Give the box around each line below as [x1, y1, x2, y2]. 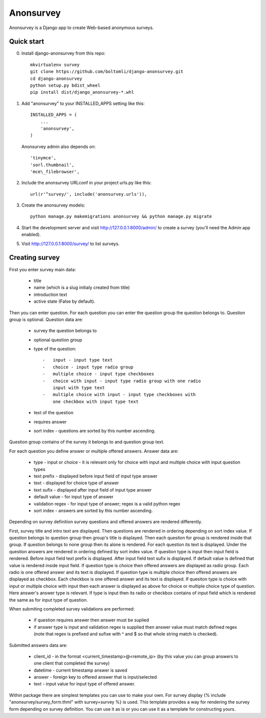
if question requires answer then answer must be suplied [33, 617, 149, 623]
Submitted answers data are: [9, 642, 67, 648]
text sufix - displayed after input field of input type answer [33, 487, 152, 493]
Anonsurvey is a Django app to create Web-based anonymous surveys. [9, 25, 154, 31]
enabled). [21, 232, 41, 238]
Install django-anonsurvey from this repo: [21, 50, 106, 56]
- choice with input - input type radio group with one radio [42, 378, 201, 384]
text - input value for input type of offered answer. [33, 681, 135, 687]
